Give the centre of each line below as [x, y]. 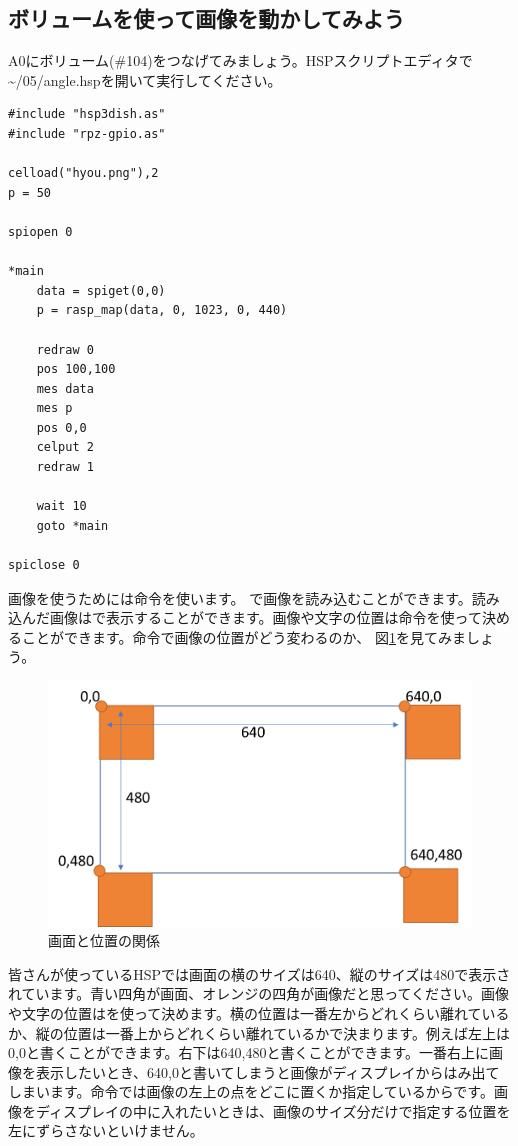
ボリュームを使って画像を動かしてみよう [206, 18]
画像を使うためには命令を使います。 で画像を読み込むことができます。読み [254, 597]
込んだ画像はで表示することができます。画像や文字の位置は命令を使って [245, 617]
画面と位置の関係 [104, 940]
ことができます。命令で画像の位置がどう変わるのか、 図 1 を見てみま [243, 636]
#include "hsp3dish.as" [87, 114]
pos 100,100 [76, 369]
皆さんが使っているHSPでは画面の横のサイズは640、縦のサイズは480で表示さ [259, 973]
